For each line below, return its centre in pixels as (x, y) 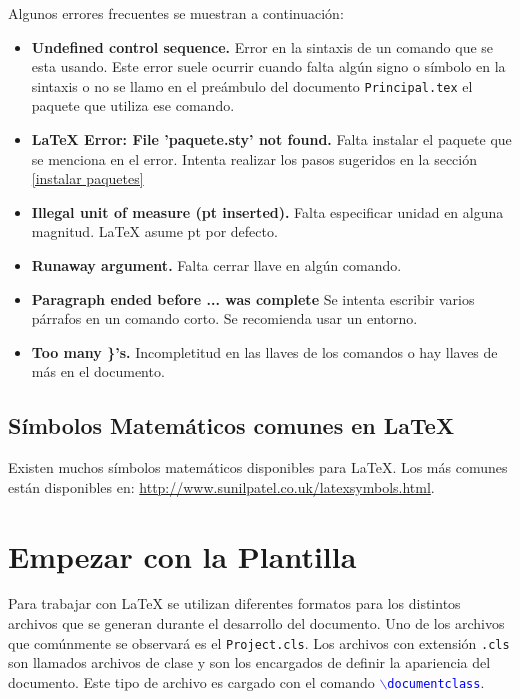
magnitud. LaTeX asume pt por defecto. (154, 231)
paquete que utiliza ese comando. (133, 105)
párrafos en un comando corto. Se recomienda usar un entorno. (224, 318)
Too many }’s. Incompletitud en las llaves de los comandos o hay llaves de (264, 351)
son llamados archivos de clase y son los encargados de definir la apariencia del (249, 662)
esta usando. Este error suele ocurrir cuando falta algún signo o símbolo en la (268, 66)
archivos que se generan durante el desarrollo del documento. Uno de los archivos (256, 623)
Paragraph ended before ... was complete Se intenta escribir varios (253, 298)
